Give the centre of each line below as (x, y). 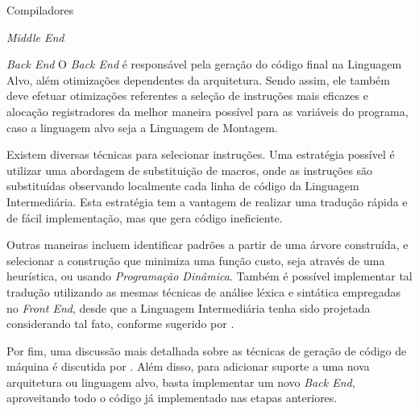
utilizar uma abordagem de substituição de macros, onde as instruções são (190, 170)
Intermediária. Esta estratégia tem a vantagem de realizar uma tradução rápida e (207, 201)
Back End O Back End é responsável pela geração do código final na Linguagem (204, 64)
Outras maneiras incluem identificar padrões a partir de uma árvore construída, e (207, 245)
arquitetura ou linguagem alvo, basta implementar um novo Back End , (181, 382)
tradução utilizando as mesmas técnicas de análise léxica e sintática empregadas (203, 291)
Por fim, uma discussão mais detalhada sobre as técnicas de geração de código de (207, 350)
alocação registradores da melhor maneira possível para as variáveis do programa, (207, 111)
